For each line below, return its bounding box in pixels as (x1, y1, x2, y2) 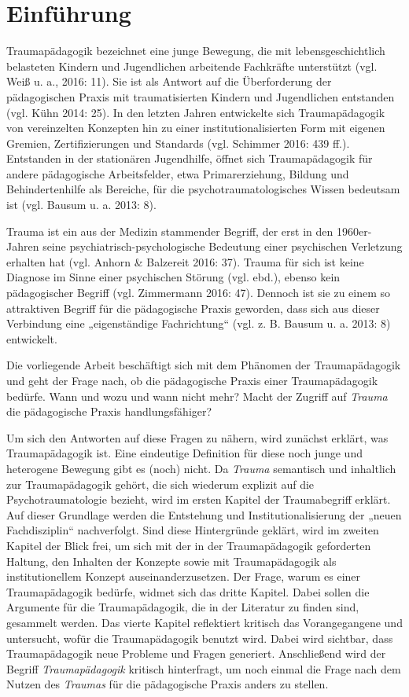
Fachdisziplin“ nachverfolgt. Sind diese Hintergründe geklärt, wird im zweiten (6, 522, 379, 538)
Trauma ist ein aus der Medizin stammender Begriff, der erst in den (6, 222, 333, 239)
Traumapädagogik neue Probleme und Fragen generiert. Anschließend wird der (6, 645, 386, 662)
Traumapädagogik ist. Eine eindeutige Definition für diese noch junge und (6, 445, 363, 461)
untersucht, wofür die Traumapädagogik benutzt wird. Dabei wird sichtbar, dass (6, 629, 393, 646)
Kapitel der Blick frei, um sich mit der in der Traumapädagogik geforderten (6, 537, 371, 553)
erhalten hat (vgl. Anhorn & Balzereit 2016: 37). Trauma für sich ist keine (6, 253, 364, 270)
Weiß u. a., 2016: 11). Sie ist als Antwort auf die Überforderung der (6, 73, 332, 90)
